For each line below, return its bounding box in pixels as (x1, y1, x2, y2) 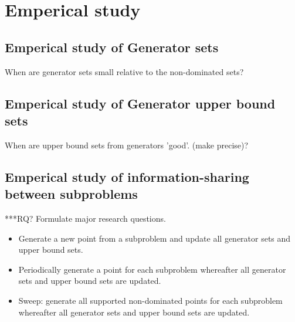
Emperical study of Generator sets (5, 38, 219, 56)
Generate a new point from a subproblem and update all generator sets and (18, 232, 291, 244)
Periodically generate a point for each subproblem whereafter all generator (18, 263, 286, 275)
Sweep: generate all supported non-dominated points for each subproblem (18, 294, 283, 306)
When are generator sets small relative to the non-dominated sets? (5, 65, 244, 77)
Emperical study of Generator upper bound (5, 94, 276, 112)
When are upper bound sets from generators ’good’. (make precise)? (5, 138, 249, 151)
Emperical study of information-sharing (5, 167, 249, 185)
